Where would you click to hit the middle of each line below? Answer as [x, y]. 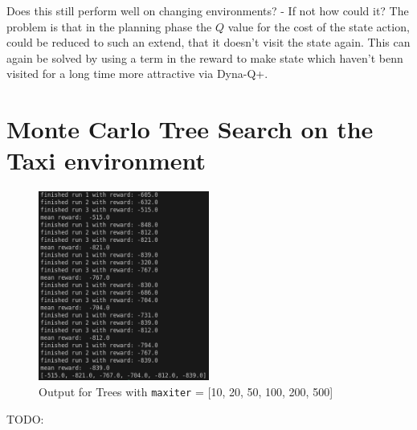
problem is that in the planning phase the [109, 26]
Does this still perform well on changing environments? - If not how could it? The [208, 10]
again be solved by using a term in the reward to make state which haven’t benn [205, 57]
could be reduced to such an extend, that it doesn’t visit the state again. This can [208, 42]
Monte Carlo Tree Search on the [190, 129]
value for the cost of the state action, [319, 26]
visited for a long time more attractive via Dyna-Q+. [137, 74]
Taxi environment [106, 160]
